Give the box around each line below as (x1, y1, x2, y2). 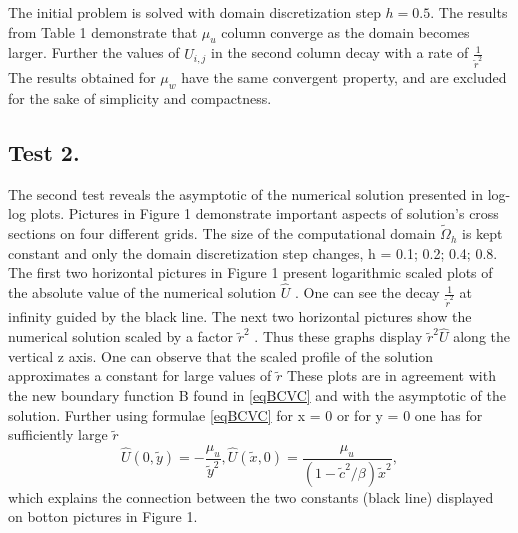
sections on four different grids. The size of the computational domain (8, 223, 436, 244)
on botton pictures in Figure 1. (8, 506, 198, 527)
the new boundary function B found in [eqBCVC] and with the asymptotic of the (8, 385, 506, 406)
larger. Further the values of (8, 42, 180, 63)
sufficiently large (8, 424, 108, 445)
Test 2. (8, 136, 80, 167)
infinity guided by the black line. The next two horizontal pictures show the (8, 306, 472, 327)
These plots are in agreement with (286, 365, 496, 386)
